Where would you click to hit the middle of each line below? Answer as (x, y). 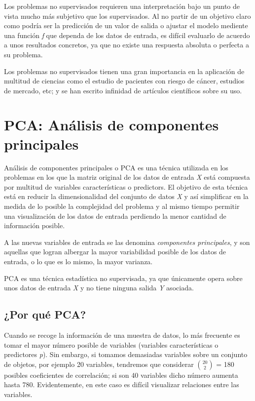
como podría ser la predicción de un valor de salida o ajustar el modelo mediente (126, 25)
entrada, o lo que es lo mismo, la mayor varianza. (78, 261)
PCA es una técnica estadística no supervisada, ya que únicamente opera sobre (123, 278)
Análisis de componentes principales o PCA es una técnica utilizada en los (116, 167)
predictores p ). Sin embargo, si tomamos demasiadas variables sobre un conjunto (126, 354)
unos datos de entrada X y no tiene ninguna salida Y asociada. (99, 288)
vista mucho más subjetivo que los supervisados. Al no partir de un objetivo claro (127, 16)
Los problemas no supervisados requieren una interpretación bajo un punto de (122, 6)
